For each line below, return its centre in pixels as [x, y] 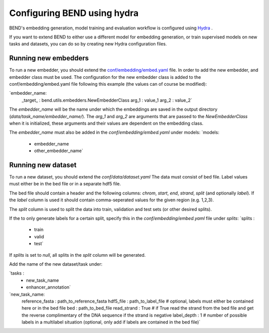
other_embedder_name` [59, 151]
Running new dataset [43, 165]
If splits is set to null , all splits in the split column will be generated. [77, 255]
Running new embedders [49, 58]
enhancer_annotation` [49, 287]
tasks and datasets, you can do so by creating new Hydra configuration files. [88, 44]
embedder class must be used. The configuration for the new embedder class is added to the [105, 77]
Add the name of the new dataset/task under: [56, 264]
